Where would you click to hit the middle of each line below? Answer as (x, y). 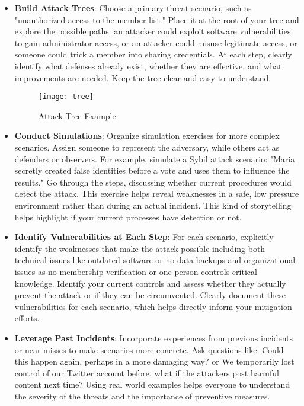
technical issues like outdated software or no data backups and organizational (155, 260)
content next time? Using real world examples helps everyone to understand (152, 384)
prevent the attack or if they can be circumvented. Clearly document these (150, 295)
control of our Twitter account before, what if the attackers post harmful (147, 373)
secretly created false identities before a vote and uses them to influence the (152, 170)
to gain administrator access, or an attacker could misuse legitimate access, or (156, 42)
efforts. (27, 318)
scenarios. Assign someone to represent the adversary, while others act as (147, 147)
